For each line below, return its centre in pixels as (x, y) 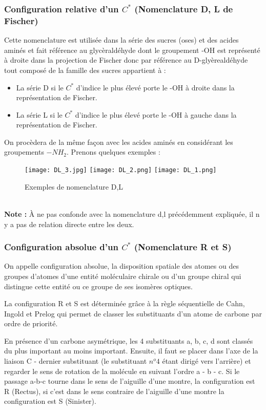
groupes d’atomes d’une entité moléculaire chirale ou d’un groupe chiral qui (123, 276)
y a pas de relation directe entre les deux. (69, 224)
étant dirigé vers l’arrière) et (207, 361)
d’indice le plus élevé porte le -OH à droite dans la (155, 87)
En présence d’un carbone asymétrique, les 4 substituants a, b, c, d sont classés (129, 340)
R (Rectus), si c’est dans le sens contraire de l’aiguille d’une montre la (114, 391)
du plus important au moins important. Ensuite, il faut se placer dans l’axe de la (131, 351)
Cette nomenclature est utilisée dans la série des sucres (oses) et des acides (121, 40)
